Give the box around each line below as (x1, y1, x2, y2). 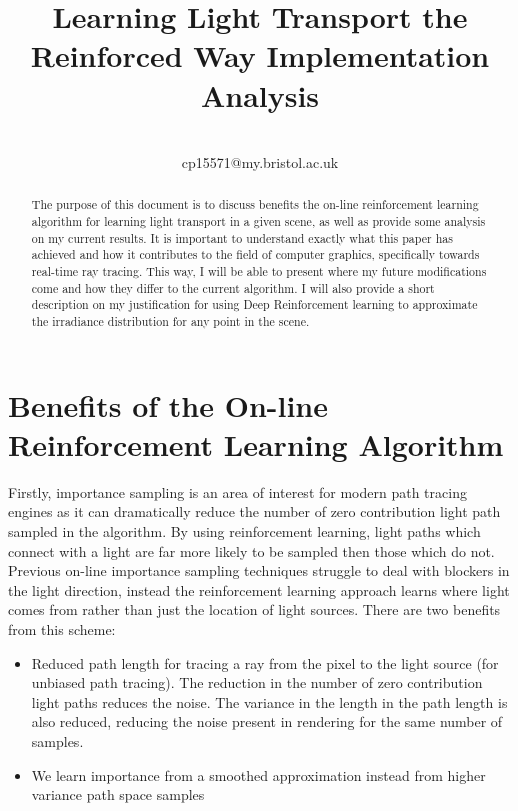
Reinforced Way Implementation (30, 35, 490, 76)
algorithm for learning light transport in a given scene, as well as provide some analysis (31, 213, 486, 230)
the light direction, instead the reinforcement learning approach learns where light (8, 579, 510, 600)
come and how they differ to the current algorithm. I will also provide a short (31, 279, 435, 296)
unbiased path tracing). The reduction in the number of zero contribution (31, 672, 483, 693)
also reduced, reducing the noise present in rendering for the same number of (31, 711, 503, 732)
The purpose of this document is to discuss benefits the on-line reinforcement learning (31, 196, 479, 213)
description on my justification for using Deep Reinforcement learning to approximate (31, 296, 478, 313)
